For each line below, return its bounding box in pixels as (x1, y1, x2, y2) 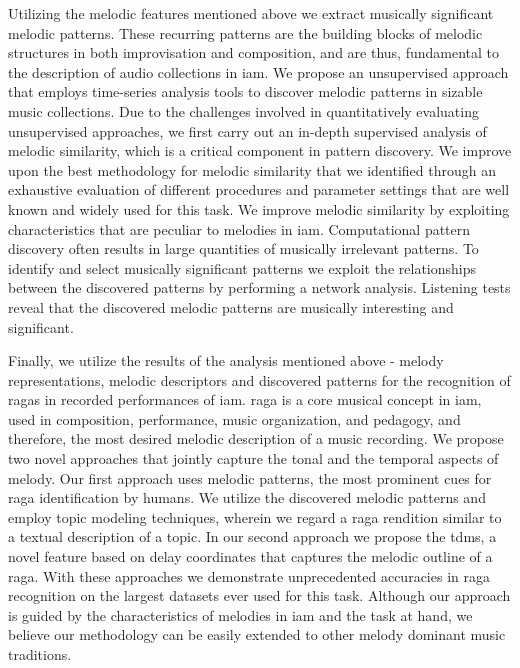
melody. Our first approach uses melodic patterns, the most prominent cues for (8, 467, 492, 488)
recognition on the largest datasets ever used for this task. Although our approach (8, 585, 511, 606)
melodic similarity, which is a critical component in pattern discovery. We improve (8, 140, 512, 161)
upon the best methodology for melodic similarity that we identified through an (8, 159, 496, 180)
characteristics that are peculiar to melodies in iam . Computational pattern (8, 218, 471, 239)
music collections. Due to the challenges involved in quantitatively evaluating (8, 100, 479, 121)
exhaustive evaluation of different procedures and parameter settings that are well (8, 179, 510, 200)
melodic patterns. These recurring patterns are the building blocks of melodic (8, 22, 483, 43)
